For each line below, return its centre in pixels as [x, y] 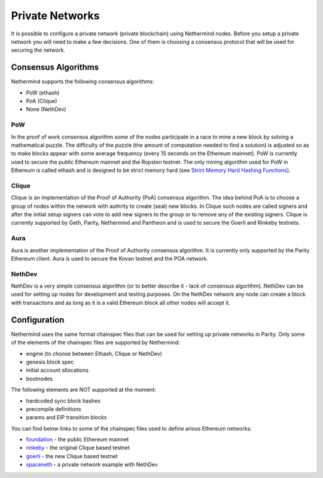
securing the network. [38, 50]
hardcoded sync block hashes [63, 401]
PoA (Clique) [42, 101]
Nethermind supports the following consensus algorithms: [83, 81]
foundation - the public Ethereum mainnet [77, 440]
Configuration [38, 320]
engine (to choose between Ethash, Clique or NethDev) [94, 353]
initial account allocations [57, 370]
